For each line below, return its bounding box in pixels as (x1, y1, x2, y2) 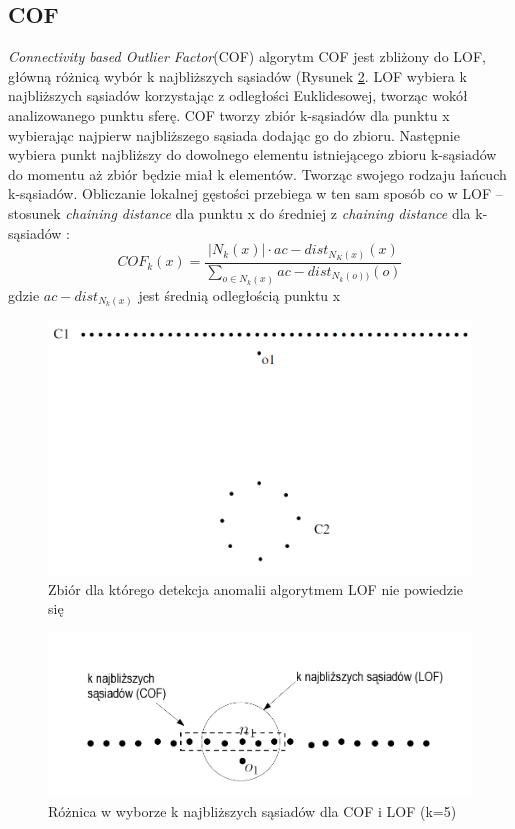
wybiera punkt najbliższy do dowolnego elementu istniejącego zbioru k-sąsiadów (8, 144, 497, 165)
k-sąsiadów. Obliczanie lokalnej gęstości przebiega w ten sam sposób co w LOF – (8, 183, 503, 204)
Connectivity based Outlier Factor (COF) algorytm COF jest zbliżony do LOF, (8, 46, 486, 67)
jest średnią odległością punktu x (138, 284, 341, 305)
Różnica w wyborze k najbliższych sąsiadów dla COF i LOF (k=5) (48, 800, 457, 821)
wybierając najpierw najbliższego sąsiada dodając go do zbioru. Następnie (8, 124, 460, 145)
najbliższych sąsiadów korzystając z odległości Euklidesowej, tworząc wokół (8, 85, 468, 106)
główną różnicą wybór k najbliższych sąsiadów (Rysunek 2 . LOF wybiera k (8, 65, 467, 86)
